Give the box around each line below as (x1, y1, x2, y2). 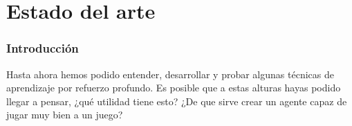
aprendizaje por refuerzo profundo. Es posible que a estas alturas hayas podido (6, 80, 341, 95)
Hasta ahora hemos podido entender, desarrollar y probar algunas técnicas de (6, 66, 334, 81)
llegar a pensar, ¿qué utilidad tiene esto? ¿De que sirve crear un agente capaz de (6, 93, 347, 108)
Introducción (6, 39, 79, 57)
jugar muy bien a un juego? (6, 107, 123, 122)
